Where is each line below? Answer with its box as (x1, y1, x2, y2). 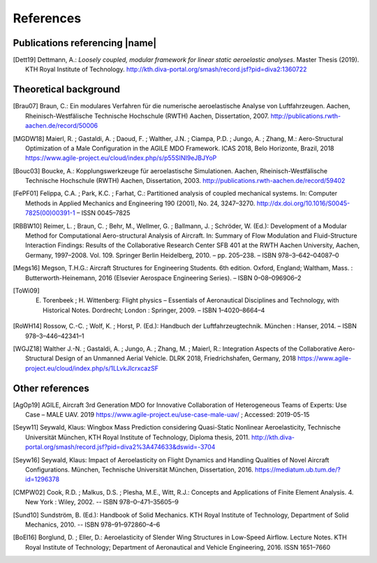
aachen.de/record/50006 (25, 122, 98, 130)
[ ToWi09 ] (13, 286, 40, 295)
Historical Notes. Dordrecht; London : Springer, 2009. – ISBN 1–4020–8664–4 (43, 306, 265, 314)
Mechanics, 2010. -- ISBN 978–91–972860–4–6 (25, 520, 161, 529)
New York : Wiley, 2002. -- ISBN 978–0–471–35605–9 (25, 498, 179, 506)
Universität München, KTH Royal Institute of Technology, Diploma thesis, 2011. (25, 433, 251, 441)
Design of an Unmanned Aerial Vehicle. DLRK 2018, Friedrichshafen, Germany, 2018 (54, 354, 297, 363)
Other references (13, 382, 90, 394)
